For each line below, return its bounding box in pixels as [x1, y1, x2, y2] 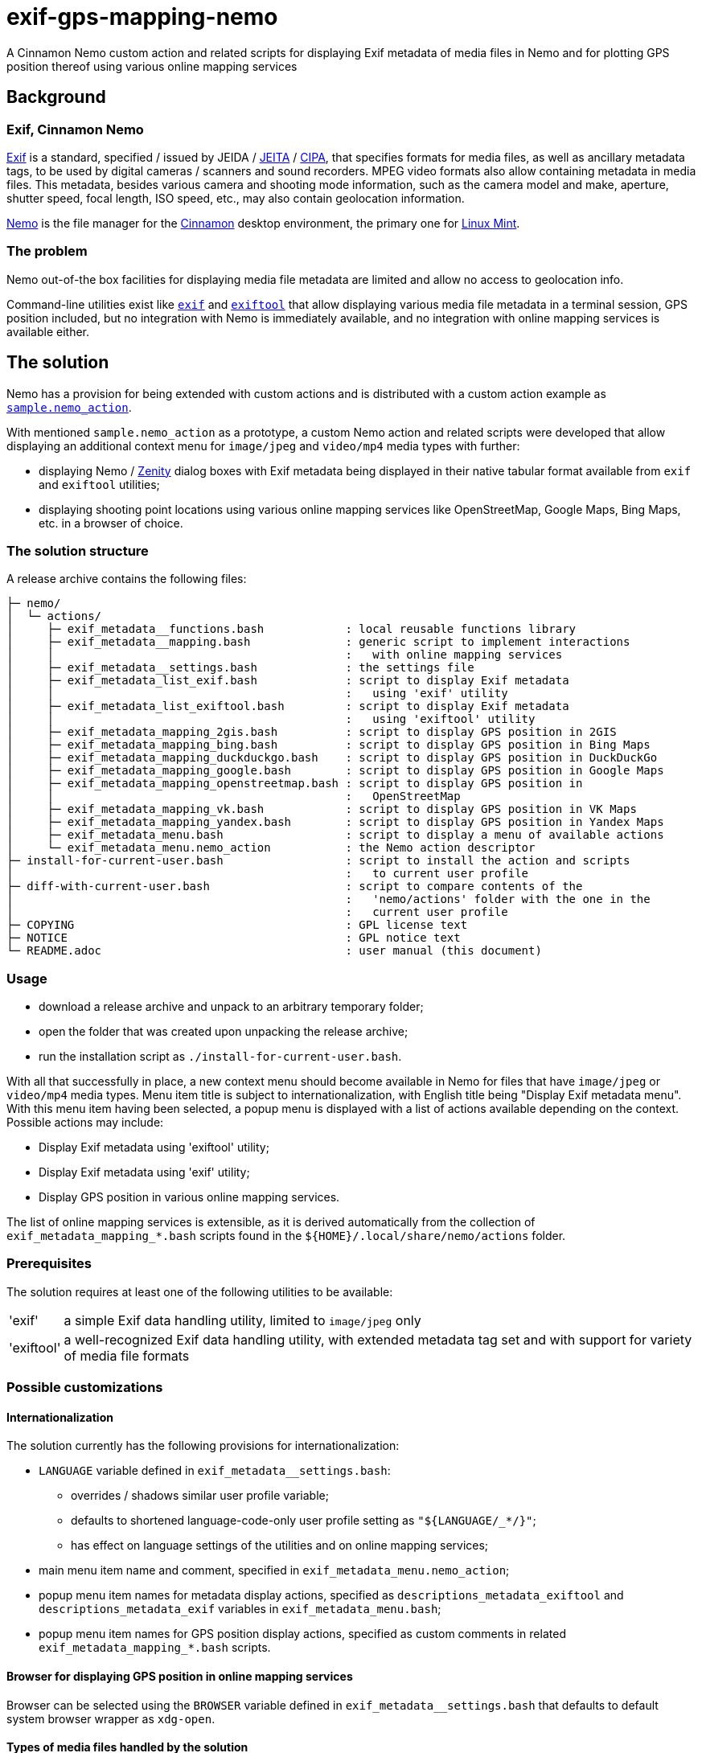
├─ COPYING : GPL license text [6, 918, 468, 932]
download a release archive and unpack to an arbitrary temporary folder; [39, 1000, 424, 1014]
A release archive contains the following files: [6, 572, 247, 586]
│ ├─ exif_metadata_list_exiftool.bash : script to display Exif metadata [6, 700, 569, 713]
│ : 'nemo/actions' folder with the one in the [6, 893, 651, 906]
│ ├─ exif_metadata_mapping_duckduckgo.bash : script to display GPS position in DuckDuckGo [6, 751, 658, 765]
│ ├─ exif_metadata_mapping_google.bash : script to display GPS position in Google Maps [6, 764, 664, 778]
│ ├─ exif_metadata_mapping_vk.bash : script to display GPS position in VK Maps [6, 803, 637, 816]
